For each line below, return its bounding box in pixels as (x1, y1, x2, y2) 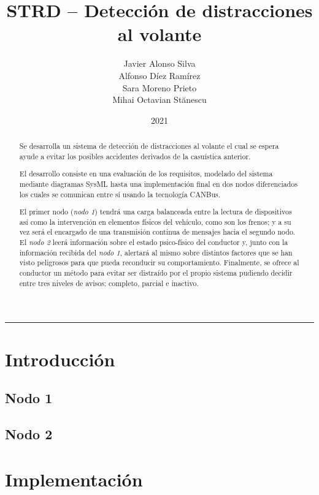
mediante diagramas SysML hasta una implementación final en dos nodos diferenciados (19, 178, 298, 189)
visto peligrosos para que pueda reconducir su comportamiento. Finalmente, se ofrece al (19, 257, 299, 268)
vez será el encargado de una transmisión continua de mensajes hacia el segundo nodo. (19, 227, 296, 237)
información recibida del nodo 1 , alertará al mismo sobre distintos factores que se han (19, 247, 293, 257)
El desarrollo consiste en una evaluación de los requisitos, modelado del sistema (19, 168, 273, 179)
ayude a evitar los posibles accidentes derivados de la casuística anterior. (19, 151, 251, 161)
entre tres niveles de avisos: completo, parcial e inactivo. (19, 278, 199, 288)
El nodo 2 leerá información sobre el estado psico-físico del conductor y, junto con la (19, 237, 288, 247)
